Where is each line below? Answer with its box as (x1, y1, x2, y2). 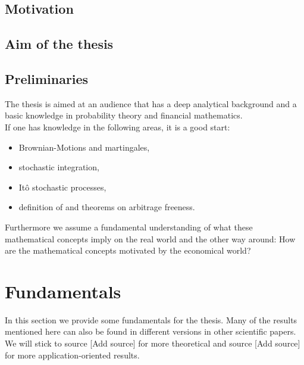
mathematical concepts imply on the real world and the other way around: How (5, 232, 296, 245)
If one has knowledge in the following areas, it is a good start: (5, 120, 230, 133)
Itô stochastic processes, (18, 180, 106, 193)
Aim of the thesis (5, 35, 114, 53)
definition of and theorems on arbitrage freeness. (18, 201, 195, 213)
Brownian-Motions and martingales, (18, 141, 150, 153)
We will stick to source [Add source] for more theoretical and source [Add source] (5, 337, 300, 350)
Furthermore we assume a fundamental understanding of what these (5, 220, 253, 233)
